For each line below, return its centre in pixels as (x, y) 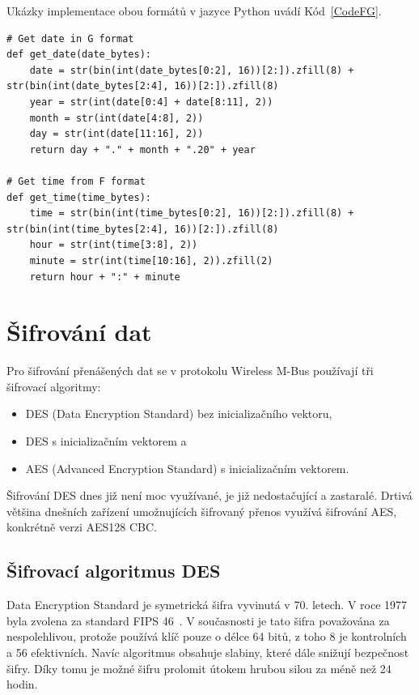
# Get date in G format (70, 38)
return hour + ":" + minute (105, 277)
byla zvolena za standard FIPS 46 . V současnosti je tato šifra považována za (198, 620)
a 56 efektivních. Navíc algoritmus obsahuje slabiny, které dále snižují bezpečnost (208, 652)
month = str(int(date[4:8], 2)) (116, 118)
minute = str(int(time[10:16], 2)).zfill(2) (151, 260)
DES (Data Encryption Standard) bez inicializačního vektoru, (179, 414)
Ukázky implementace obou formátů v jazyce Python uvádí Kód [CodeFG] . (194, 11)
